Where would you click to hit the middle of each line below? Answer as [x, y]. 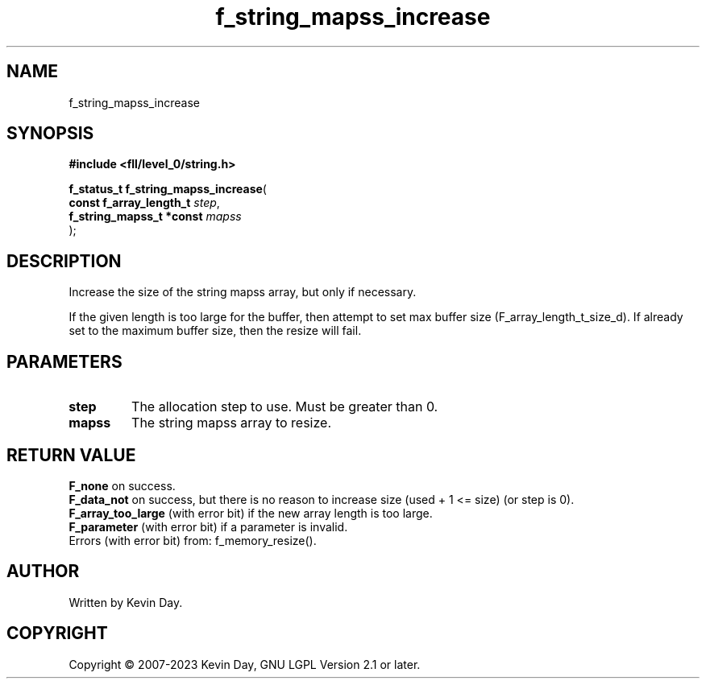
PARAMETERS [64, 361]
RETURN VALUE [71, 455]
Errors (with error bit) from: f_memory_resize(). [193, 540]
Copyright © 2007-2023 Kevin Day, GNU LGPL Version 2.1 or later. [245, 664]
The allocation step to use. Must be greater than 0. [285, 407]
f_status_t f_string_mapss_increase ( [168, 189]
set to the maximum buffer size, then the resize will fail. [215, 331]
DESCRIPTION [64, 261]
